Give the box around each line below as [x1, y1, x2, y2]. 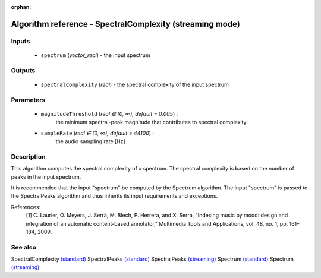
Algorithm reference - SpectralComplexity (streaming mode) [11, 18, 240, 29]
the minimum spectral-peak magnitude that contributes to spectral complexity [55, 119, 247, 126]
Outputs [11, 66, 36, 74]
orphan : [11, 4, 32, 10]
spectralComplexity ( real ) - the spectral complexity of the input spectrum [40, 81, 229, 88]
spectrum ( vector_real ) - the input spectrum [40, 51, 151, 59]
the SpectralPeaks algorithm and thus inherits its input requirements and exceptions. [11, 192, 218, 200]
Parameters [11, 96, 46, 104]
